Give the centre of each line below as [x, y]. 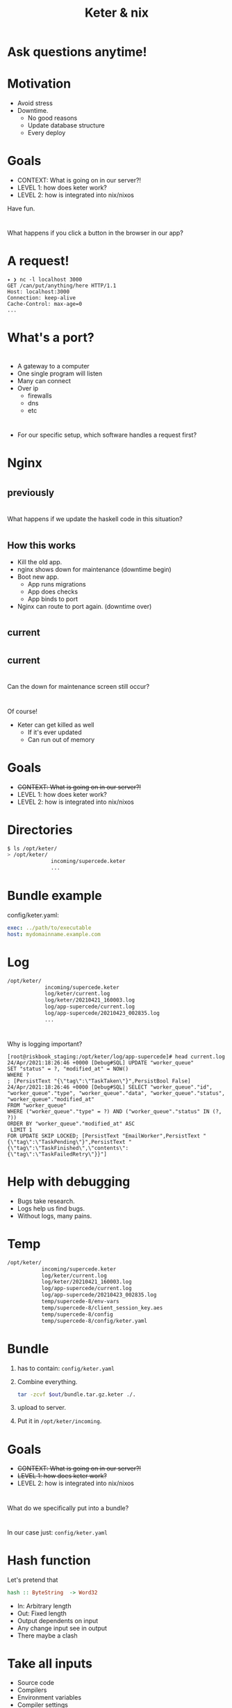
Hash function [49, 1560]
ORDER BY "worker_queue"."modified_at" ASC [71, 1124]
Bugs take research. [46, 1201]
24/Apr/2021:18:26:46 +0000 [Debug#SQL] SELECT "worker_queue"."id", [110, 1087]
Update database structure [66, 125]
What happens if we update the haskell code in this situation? [95, 519]
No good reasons [52, 118]
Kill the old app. [40, 561]
